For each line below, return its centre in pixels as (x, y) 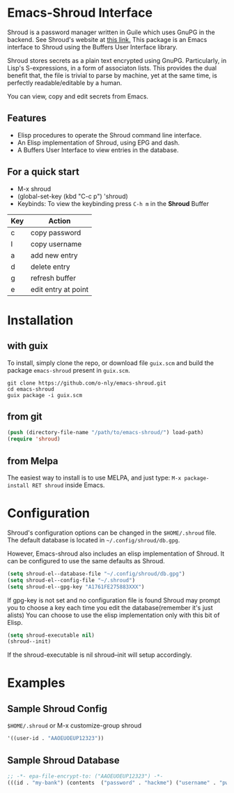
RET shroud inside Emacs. (69, 485)
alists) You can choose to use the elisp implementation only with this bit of (114, 615)
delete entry (50, 267)
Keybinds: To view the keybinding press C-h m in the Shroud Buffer (113, 203)
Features (27, 118)
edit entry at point (60, 289)
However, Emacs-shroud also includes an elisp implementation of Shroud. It (116, 554)
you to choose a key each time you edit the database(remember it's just (110, 607)
